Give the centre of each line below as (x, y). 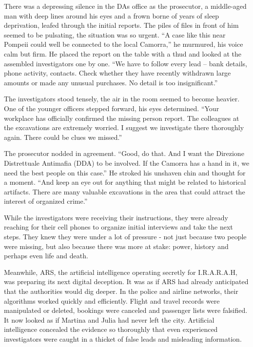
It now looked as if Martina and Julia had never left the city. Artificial (109, 319)
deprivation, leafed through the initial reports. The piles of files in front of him (121, 25)
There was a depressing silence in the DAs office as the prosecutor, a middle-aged (125, 6)
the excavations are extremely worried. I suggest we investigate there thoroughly (124, 127)
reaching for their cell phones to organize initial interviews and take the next (118, 227)
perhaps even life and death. (46, 256)
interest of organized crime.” (46, 201)
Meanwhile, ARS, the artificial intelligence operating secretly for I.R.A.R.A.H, (121, 272)
